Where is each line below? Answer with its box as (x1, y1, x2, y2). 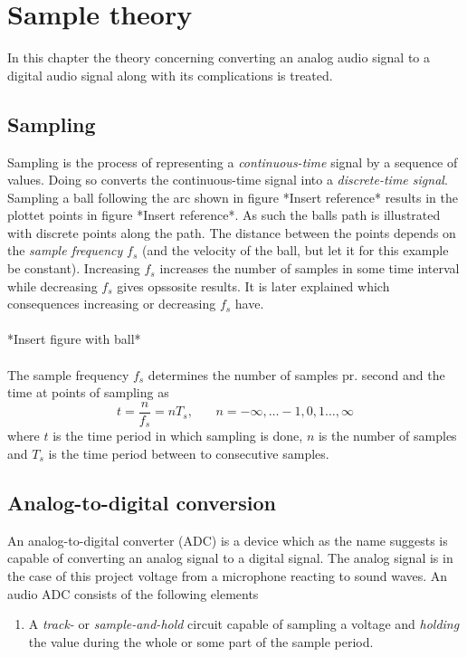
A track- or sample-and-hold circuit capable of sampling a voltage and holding (28, 614, 460, 633)
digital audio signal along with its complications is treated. (7, 65, 333, 84)
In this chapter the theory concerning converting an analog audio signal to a (7, 48, 430, 67)
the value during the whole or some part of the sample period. (28, 632, 374, 651)
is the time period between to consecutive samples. (48, 443, 329, 462)
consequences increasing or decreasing (7, 294, 216, 313)
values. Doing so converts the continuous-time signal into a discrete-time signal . (7, 170, 448, 189)
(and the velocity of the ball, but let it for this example (141, 241, 449, 260)
